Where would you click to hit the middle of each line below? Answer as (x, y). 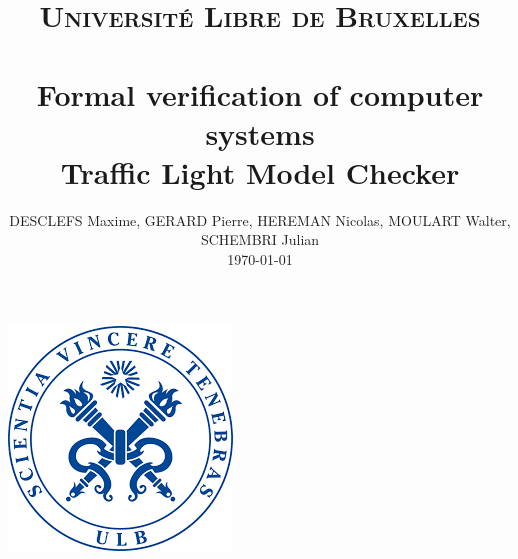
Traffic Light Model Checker (260, 171)
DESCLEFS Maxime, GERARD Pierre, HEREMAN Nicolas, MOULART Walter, (260, 219)
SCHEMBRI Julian (260, 239)
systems (260, 132)
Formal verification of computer (260, 93)
